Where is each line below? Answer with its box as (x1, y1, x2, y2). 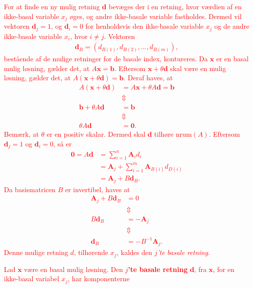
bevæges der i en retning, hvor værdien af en (108, 1, 242, 11)
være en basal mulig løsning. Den (24, 264, 123, 274)
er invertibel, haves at (65, 184, 130, 194)
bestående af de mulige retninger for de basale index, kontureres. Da (4, 54, 208, 64)
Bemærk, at (4, 129, 39, 139)
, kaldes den (117, 247, 153, 257)
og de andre (214, 21, 250, 31)
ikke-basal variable (4, 11, 59, 21)
